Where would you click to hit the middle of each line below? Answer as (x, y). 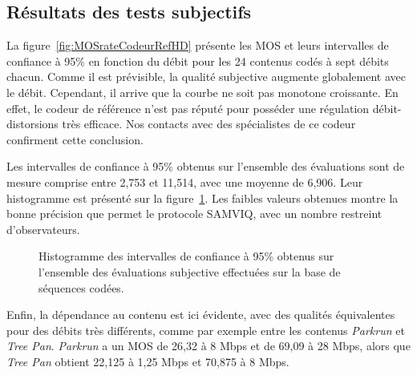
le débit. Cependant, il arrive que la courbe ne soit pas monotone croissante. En (202, 92)
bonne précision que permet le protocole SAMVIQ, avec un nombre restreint (194, 214)
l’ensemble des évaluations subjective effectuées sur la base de (190, 271)
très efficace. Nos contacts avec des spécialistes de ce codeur (209, 124)
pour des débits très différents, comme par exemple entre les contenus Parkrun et (206, 330)
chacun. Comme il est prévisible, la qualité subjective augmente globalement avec (206, 77)
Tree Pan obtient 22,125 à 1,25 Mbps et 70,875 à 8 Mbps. (148, 361)
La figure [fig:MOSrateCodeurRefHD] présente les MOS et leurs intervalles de (198, 45)
